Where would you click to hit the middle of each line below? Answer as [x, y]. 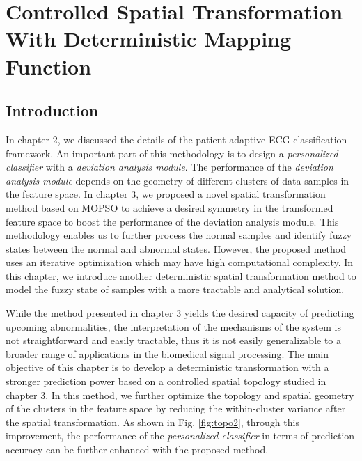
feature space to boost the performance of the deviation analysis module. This [172, 221]
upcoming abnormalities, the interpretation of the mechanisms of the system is [174, 326]
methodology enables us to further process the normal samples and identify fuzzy [179, 235]
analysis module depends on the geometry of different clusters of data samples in [178, 180]
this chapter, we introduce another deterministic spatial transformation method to [181, 275]
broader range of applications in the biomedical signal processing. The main [167, 353]
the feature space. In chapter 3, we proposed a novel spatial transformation [166, 194]
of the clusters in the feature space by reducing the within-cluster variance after [176, 408]
